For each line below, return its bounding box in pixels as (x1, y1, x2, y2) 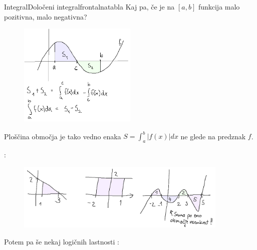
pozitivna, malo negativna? (4, 11, 87, 22)
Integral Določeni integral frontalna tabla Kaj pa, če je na (4, 2, 175, 12)
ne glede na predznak (180, 131, 246, 141)
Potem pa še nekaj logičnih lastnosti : (4, 236, 119, 246)
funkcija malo (198, 2, 240, 12)
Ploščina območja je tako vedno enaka (4, 131, 121, 141)
